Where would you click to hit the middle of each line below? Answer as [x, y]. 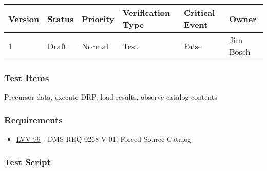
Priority [98, 18]
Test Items [27, 77]
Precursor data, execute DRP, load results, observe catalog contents [111, 97]
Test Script [27, 161]
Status [61, 18]
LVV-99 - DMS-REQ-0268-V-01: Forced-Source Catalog [104, 139]
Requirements [33, 119]
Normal [95, 46]
